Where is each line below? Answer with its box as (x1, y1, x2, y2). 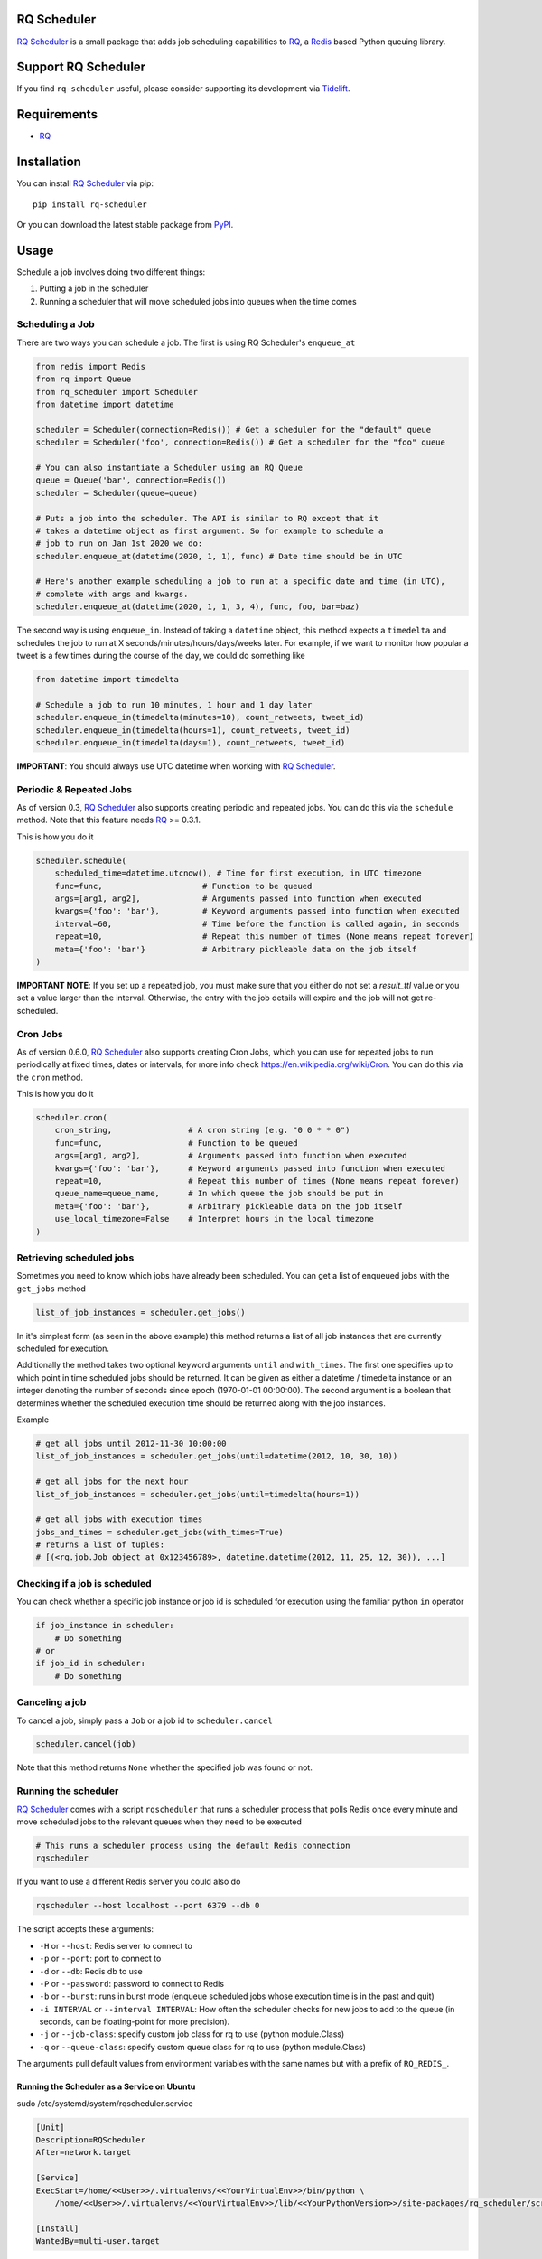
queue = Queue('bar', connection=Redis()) (35, 475, 227, 485)
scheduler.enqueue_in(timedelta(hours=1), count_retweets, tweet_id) (35, 725, 350, 736)
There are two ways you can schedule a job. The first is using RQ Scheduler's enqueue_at (16, 337, 356, 348)
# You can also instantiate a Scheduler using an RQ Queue (35, 462, 303, 473)
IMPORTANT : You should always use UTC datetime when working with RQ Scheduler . (16, 760, 336, 772)
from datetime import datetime (35, 399, 175, 409)
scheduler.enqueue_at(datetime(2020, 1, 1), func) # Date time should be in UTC (35, 551, 403, 561)
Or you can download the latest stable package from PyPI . (16, 220, 234, 230)
